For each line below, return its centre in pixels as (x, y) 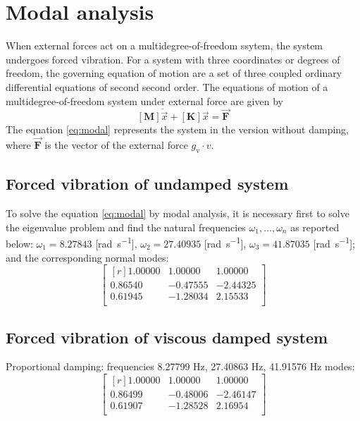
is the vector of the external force (116, 145)
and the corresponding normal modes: (87, 257)
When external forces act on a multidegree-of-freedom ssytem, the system (165, 45)
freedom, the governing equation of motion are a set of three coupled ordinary (174, 73)
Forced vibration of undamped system (147, 184)
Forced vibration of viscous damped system (167, 337)
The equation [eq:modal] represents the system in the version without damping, (178, 129)
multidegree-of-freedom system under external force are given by (144, 100)
